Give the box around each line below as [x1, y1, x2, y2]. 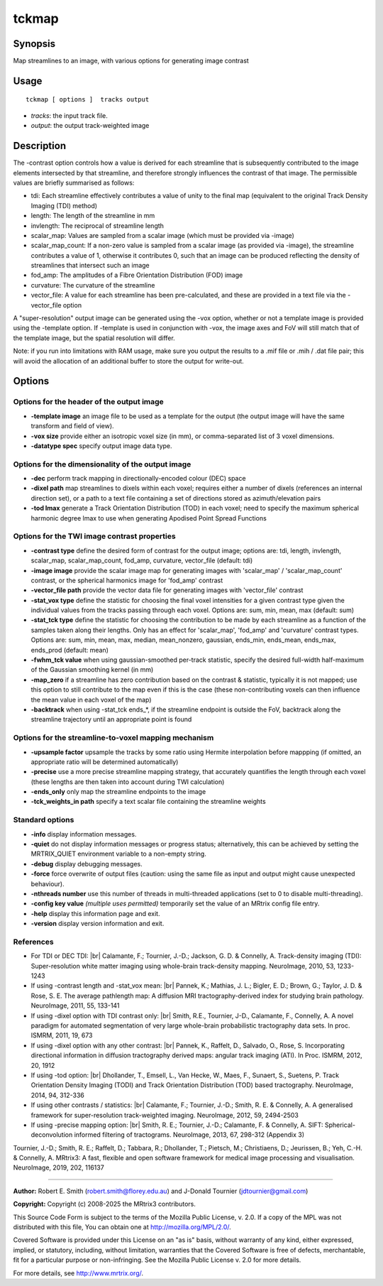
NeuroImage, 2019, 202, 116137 [13, 1163, 104, 1172]
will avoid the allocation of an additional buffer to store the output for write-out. [13, 356, 244, 365]
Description [13, 140, 67, 152]
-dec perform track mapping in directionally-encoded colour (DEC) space [30, 474, 246, 483]
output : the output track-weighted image [30, 121, 150, 130]
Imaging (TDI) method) [30, 201, 98, 209]
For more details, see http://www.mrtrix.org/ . [13, 1268, 144, 1277]
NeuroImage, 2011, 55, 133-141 [30, 1001, 120, 1010]
